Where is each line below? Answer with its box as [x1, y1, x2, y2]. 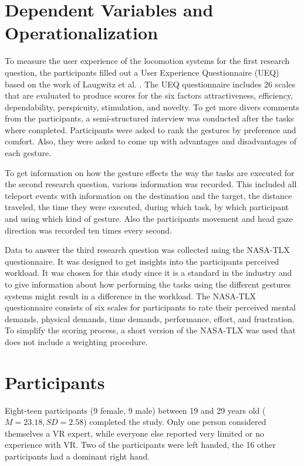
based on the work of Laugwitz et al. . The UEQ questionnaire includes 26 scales [5, 77, 296, 90]
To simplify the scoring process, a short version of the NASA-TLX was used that [5, 324, 296, 336]
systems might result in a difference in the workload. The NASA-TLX [5, 289, 256, 302]
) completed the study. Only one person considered [83, 416, 266, 428]
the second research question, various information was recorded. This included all [5, 178, 297, 190]
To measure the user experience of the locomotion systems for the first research [5, 55, 290, 67]
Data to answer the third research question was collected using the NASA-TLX [5, 244, 290, 256]
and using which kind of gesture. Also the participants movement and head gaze [5, 212, 293, 225]
